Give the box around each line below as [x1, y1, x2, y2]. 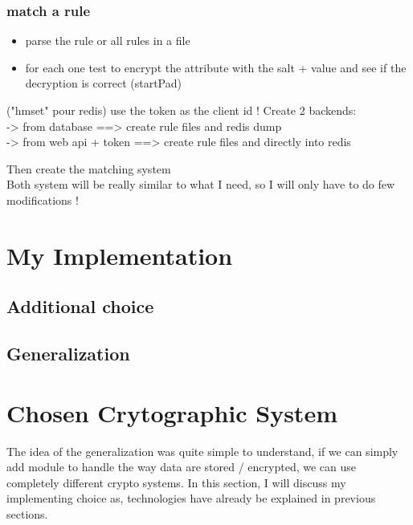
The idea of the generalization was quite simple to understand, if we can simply [6, 442, 399, 459]
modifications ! [6, 191, 79, 208]
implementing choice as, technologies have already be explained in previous [6, 490, 376, 507]
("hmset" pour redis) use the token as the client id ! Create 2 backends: [6, 102, 357, 118]
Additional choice [6, 294, 154, 319]
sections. [6, 506, 48, 522]
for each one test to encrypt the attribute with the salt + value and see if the [25, 59, 407, 75]
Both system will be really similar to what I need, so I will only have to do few [6, 176, 395, 193]
